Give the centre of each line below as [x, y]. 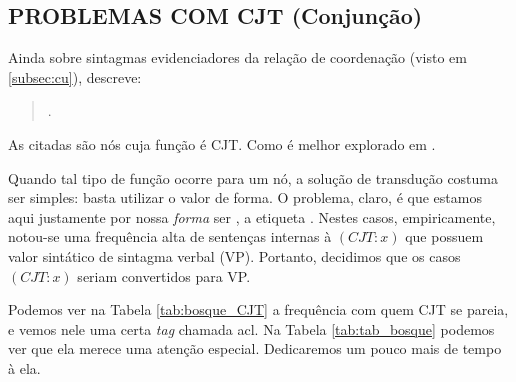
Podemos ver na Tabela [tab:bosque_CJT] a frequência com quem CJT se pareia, [258, 309]
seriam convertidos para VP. [164, 275]
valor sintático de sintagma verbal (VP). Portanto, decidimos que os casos [234, 255]
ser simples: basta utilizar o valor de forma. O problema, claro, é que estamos [245, 197]
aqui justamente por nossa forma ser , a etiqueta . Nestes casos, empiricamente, [252, 216]
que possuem [444, 236]
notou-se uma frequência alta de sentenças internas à [170, 236]
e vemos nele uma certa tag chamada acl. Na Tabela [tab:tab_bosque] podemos [251, 328]
